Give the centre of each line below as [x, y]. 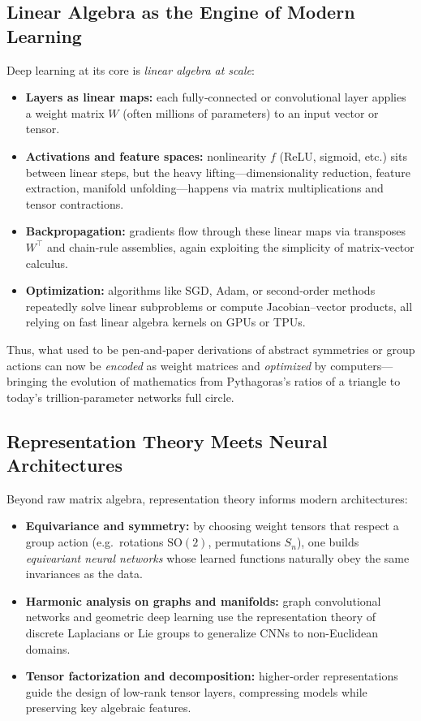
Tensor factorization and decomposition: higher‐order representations [212, 676]
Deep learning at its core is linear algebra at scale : [131, 69]
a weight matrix [65, 112]
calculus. [47, 263]
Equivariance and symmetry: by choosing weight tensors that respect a [212, 526]
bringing [27, 381]
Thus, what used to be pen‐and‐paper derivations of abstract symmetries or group [211, 349]
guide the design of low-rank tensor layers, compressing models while [196, 691]
